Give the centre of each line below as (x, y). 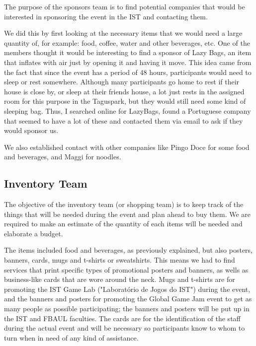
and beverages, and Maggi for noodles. (63, 157)
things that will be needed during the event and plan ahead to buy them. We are (128, 214)
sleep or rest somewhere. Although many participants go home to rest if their (122, 82)
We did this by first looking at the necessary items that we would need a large (123, 33)
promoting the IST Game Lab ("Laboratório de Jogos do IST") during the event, (127, 289)
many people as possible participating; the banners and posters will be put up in (127, 309)
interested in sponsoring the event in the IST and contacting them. (106, 16)
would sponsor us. (31, 130)
